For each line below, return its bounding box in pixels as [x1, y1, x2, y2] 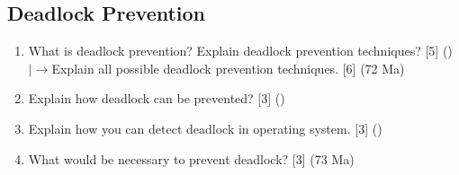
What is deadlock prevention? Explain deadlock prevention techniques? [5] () [28, 41, 453, 60]
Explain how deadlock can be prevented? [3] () [28, 89, 285, 108]
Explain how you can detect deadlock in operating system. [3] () [28, 118, 382, 137]
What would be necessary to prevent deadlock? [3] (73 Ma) [28, 149, 355, 168]
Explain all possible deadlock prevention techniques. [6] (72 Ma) [51, 58, 405, 77]
